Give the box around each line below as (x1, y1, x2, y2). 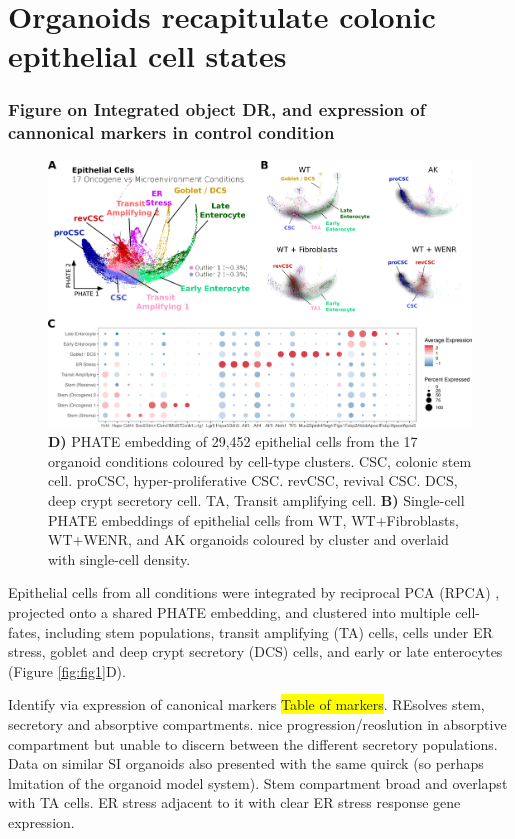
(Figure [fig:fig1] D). (8, 660, 126, 681)
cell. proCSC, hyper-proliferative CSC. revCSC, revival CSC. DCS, (48, 470, 458, 491)
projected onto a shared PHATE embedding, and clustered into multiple (8, 601, 451, 622)
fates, (8, 621, 41, 642)
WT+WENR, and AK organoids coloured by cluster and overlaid (48, 529, 449, 550)
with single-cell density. (48, 548, 191, 569)
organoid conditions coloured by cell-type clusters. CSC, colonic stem (48, 450, 472, 471)
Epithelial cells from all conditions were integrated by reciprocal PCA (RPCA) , (8, 582, 500, 603)
